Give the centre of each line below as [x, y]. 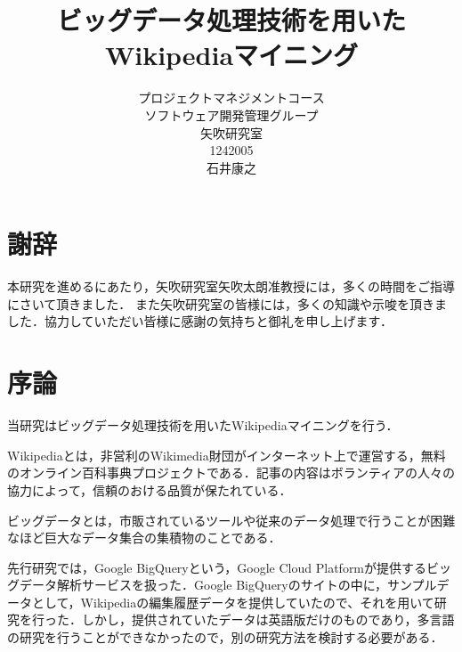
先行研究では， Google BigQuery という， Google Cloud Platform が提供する [217, 567]
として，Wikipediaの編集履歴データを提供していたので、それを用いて [233, 602]
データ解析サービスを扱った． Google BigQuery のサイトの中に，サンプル [228, 585]
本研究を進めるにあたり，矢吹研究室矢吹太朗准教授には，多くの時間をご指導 [231, 286]
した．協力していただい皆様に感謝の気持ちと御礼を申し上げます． [200, 321]
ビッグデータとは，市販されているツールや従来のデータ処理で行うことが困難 [231, 520]
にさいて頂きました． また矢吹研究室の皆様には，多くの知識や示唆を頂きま [227, 303]
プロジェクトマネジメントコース [231, 98]
